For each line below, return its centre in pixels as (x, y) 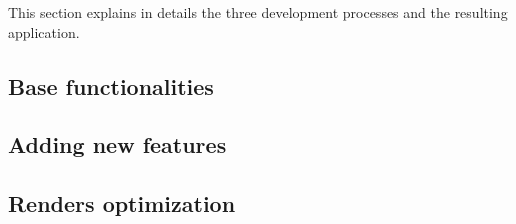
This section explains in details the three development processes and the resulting (258, 12)
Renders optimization (122, 203)
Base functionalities (111, 85)
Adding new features (117, 144)
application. (44, 31)
